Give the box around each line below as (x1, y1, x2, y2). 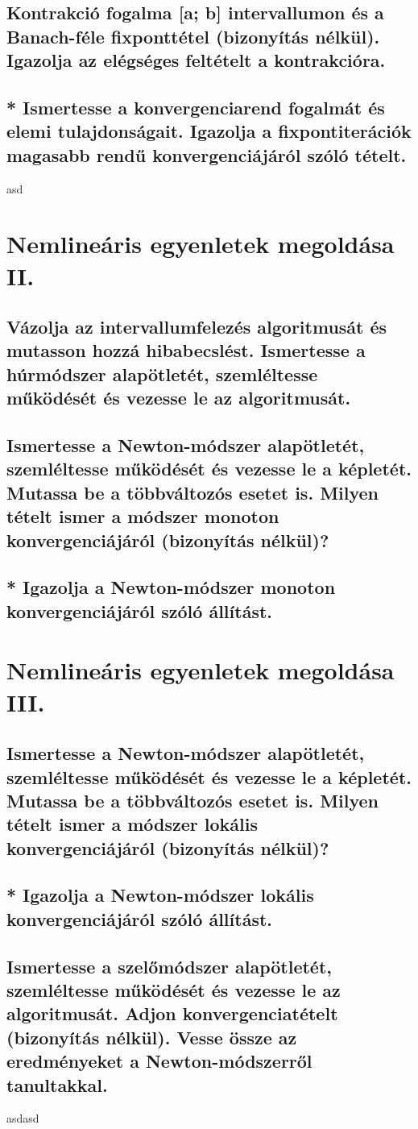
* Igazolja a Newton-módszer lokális (6, 882, 314, 907)
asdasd (6, 1110, 39, 1127)
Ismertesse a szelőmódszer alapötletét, (6, 953, 332, 978)
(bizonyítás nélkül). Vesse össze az (6, 1024, 297, 1049)
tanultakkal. (6, 1072, 108, 1097)
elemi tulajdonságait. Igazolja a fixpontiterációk (6, 118, 412, 143)
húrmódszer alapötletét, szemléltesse (6, 361, 318, 386)
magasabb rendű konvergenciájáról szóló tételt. (6, 142, 407, 167)
